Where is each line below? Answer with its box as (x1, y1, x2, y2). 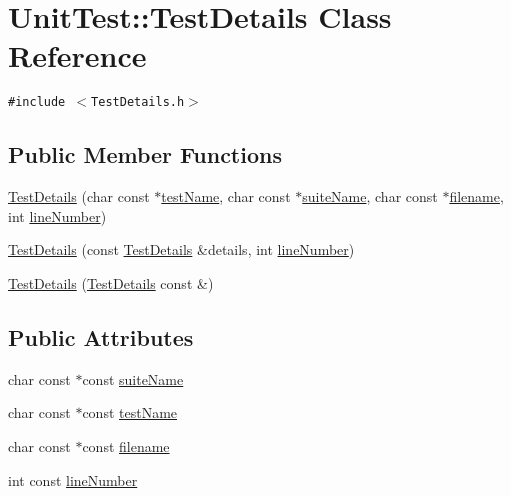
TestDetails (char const (8, 186, 150, 207)
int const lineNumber (8, 469, 138, 490)
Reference (8, 35, 147, 76)
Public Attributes (8, 321, 194, 352)
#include (8, 95, 66, 110)
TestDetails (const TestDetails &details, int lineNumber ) (8, 239, 355, 260)
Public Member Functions (8, 139, 282, 170)
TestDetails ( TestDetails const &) (8, 272, 214, 293)
